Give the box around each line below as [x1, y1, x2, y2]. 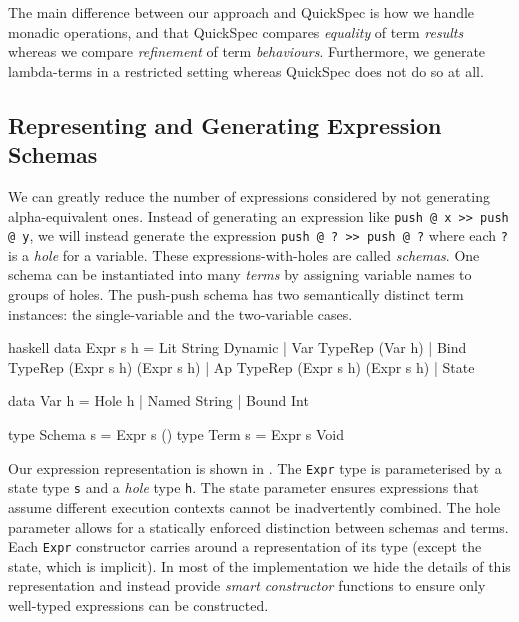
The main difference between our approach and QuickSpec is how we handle [8, 2, 475, 22]
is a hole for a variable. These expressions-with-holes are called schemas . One [8, 244, 480, 265]
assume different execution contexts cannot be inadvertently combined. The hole [8, 496, 501, 517]
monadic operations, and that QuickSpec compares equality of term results [8, 21, 464, 42]
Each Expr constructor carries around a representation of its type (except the [8, 536, 482, 557]
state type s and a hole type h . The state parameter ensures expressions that [8, 477, 479, 498]
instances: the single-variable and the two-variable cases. [8, 303, 353, 324]
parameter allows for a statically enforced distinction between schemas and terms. [8, 516, 509, 537]
